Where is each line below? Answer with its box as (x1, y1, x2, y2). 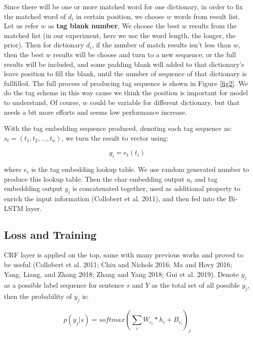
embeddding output (4, 183, 63, 193)
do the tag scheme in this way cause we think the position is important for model (4, 87, 248, 98)
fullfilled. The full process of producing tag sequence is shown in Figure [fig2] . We (4, 78, 248, 88)
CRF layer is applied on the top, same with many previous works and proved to (4, 250, 244, 260)
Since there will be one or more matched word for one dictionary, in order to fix (4, 1, 243, 11)
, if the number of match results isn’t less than (92, 40, 231, 50)
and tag (194, 173, 218, 184)
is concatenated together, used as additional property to (72, 183, 240, 193)
